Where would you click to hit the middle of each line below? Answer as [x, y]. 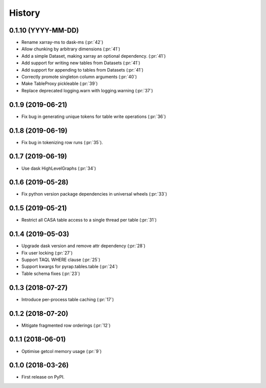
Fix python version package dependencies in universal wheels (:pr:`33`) [94, 194]
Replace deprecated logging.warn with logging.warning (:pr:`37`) [87, 90]
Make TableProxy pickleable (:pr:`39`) [60, 83]
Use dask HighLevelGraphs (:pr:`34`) [59, 168]
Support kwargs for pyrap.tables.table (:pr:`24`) [70, 267]
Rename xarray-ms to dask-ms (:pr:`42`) [62, 42]
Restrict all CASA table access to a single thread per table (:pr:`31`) [89, 220]
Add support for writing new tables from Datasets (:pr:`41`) [81, 63]
